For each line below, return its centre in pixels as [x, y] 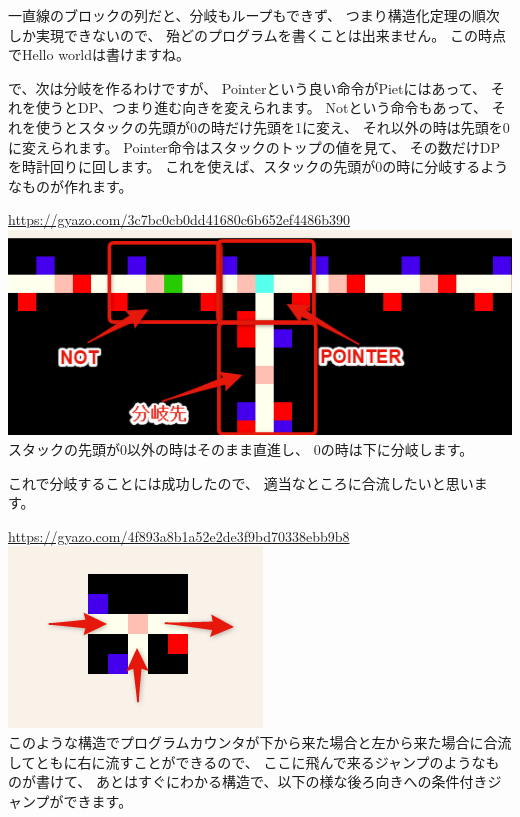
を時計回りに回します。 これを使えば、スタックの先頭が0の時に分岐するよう [258, 166]
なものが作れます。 [70, 185]
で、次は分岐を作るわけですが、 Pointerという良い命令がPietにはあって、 [247, 87]
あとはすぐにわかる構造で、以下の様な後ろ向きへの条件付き [291, 781]
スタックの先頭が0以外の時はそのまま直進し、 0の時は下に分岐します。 [241, 448]
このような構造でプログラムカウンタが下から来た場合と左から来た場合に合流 [260, 741]
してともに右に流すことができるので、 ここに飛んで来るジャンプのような [247, 761]
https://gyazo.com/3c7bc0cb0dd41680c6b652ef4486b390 [179, 219]
